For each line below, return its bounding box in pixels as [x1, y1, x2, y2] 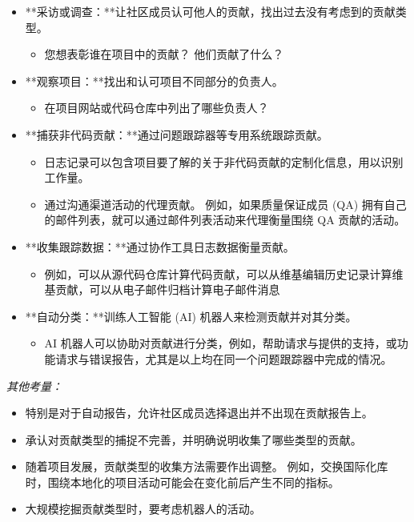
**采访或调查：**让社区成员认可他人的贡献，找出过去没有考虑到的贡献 [25, 3, 396, 19]
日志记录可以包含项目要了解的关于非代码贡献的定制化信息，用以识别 [44, 153, 404, 170]
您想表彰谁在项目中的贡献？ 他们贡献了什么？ [44, 46, 284, 62]
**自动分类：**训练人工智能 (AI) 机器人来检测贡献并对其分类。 [25, 307, 357, 324]
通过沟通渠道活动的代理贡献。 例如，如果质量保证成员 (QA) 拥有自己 [44, 195, 407, 212]
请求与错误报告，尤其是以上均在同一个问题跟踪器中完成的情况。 [55, 350, 392, 367]
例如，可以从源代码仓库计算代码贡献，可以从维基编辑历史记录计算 [44, 265, 392, 282]
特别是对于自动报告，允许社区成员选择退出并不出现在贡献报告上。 [25, 404, 373, 421]
